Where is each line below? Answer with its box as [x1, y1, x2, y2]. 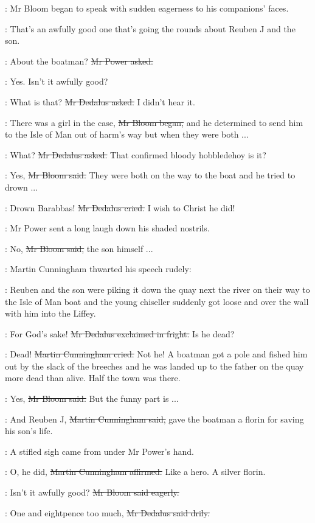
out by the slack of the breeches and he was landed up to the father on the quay [5, 359, 304, 372]
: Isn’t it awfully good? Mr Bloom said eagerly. [5, 486, 179, 499]
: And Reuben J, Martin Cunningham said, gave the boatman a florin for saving [5, 412, 304, 425]
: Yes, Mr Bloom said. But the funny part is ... [5, 392, 179, 405]
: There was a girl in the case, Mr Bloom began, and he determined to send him [5, 116, 303, 128]
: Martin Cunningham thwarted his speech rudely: [5, 262, 192, 275]
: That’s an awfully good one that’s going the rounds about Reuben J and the [5, 22, 296, 35]
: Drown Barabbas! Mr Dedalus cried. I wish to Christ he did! [5, 201, 235, 214]
